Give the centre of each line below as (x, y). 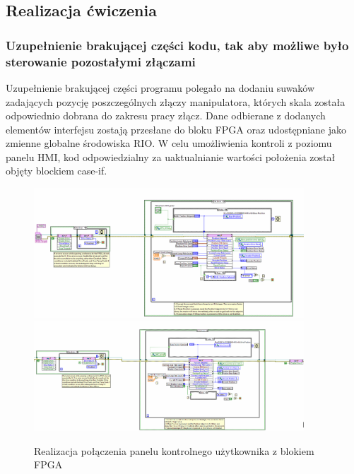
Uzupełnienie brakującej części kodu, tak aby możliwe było (177, 45)
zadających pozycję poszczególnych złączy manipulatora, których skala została (176, 101)
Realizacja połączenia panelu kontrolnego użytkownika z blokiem (174, 450)
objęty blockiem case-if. (57, 171)
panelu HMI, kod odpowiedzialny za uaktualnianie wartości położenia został (171, 156)
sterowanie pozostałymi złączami (101, 61)
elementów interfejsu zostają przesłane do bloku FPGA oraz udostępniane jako (176, 129)
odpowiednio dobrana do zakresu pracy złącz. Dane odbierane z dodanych (166, 115)
